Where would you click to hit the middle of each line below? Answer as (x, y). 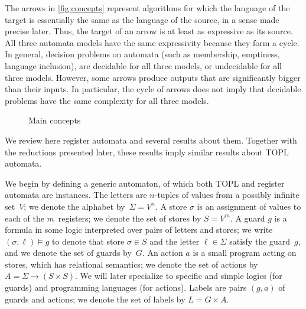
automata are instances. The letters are (76, 195)
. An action (162, 253)
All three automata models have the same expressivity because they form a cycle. (152, 42)
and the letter (175, 241)
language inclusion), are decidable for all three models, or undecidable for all (143, 65)
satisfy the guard (260, 241)
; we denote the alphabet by (74, 206)
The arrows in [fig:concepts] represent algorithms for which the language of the (147, 8)
